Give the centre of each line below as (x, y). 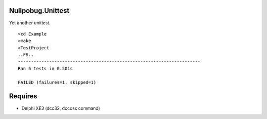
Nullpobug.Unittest (39, 11)
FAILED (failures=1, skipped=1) (57, 82)
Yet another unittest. (30, 23)
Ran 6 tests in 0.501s (45, 68)
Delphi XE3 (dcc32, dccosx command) (61, 108)
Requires (23, 96)
